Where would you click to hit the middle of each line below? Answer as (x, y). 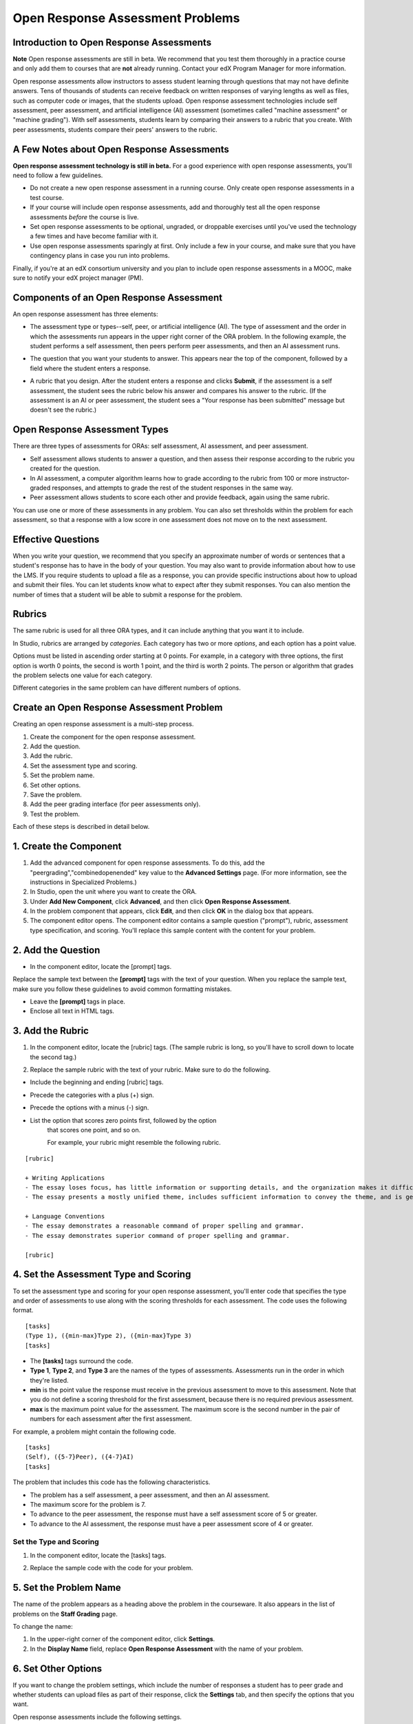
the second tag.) (53, 1057)
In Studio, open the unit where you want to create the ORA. (114, 892)
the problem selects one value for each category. (83, 675)
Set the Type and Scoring (56, 1541)
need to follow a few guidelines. (58, 175)
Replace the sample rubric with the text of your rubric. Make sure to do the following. (150, 1070)
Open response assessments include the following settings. (97, 1716)
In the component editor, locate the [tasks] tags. (98, 1555)
